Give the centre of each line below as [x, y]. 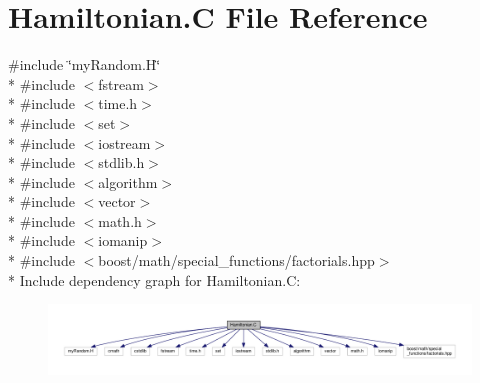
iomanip [123, 240]
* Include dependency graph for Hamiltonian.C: [154, 279]
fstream [121, 83]
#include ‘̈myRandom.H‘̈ [84, 64]
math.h [120, 220]
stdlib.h [121, 162]
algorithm [128, 181]
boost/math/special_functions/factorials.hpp [236, 260]
